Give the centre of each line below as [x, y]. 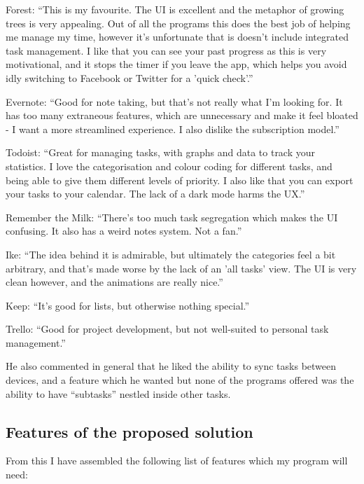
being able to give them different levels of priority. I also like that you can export [180, 180]
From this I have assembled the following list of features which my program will [177, 461]
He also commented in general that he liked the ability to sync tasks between [171, 366]
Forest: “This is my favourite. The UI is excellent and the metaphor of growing [175, 9]
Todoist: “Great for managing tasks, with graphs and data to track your [161, 152]
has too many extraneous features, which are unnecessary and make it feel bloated [182, 115]
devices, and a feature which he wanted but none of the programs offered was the [180, 380]
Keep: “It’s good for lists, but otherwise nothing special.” [128, 305]
